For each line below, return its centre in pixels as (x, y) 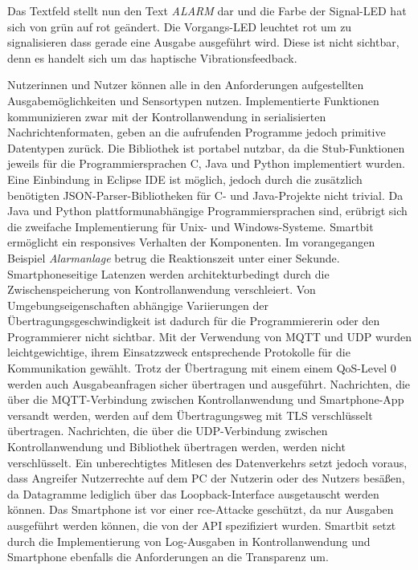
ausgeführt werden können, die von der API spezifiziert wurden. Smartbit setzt (202, 525)
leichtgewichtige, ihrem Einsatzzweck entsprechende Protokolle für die (179, 352)
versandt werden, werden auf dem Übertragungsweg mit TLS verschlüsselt (190, 415)
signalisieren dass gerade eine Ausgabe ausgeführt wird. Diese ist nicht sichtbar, (203, 42)
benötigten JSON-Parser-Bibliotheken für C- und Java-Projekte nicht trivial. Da (205, 195)
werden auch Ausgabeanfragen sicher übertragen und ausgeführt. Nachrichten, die (209, 383)
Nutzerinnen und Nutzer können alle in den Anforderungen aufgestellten (186, 85)
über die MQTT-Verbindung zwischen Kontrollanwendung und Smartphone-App (206, 399)
